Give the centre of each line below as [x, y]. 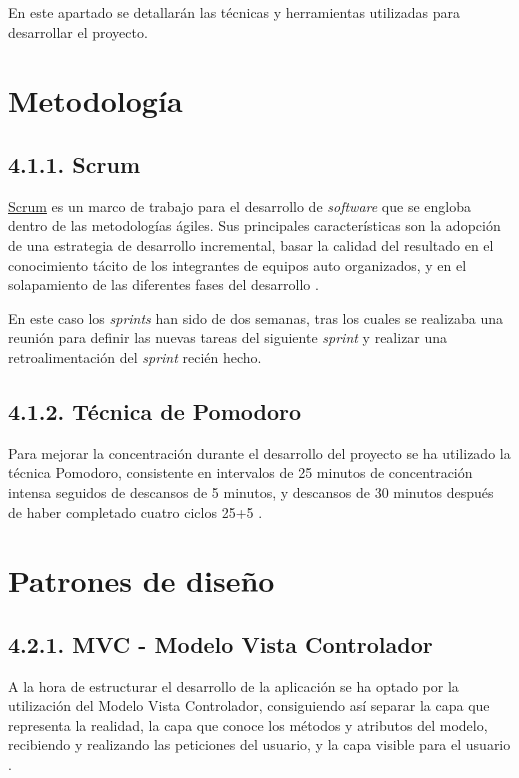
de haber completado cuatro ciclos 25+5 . [135, 511]
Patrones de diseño [141, 580]
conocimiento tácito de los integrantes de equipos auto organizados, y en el [237, 264]
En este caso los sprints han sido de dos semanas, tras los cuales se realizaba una [256, 317]
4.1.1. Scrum [74, 163]
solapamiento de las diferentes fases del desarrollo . [163, 284]
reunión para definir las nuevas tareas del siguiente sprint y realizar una [228, 337]
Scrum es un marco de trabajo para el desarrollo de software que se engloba [239, 205]
